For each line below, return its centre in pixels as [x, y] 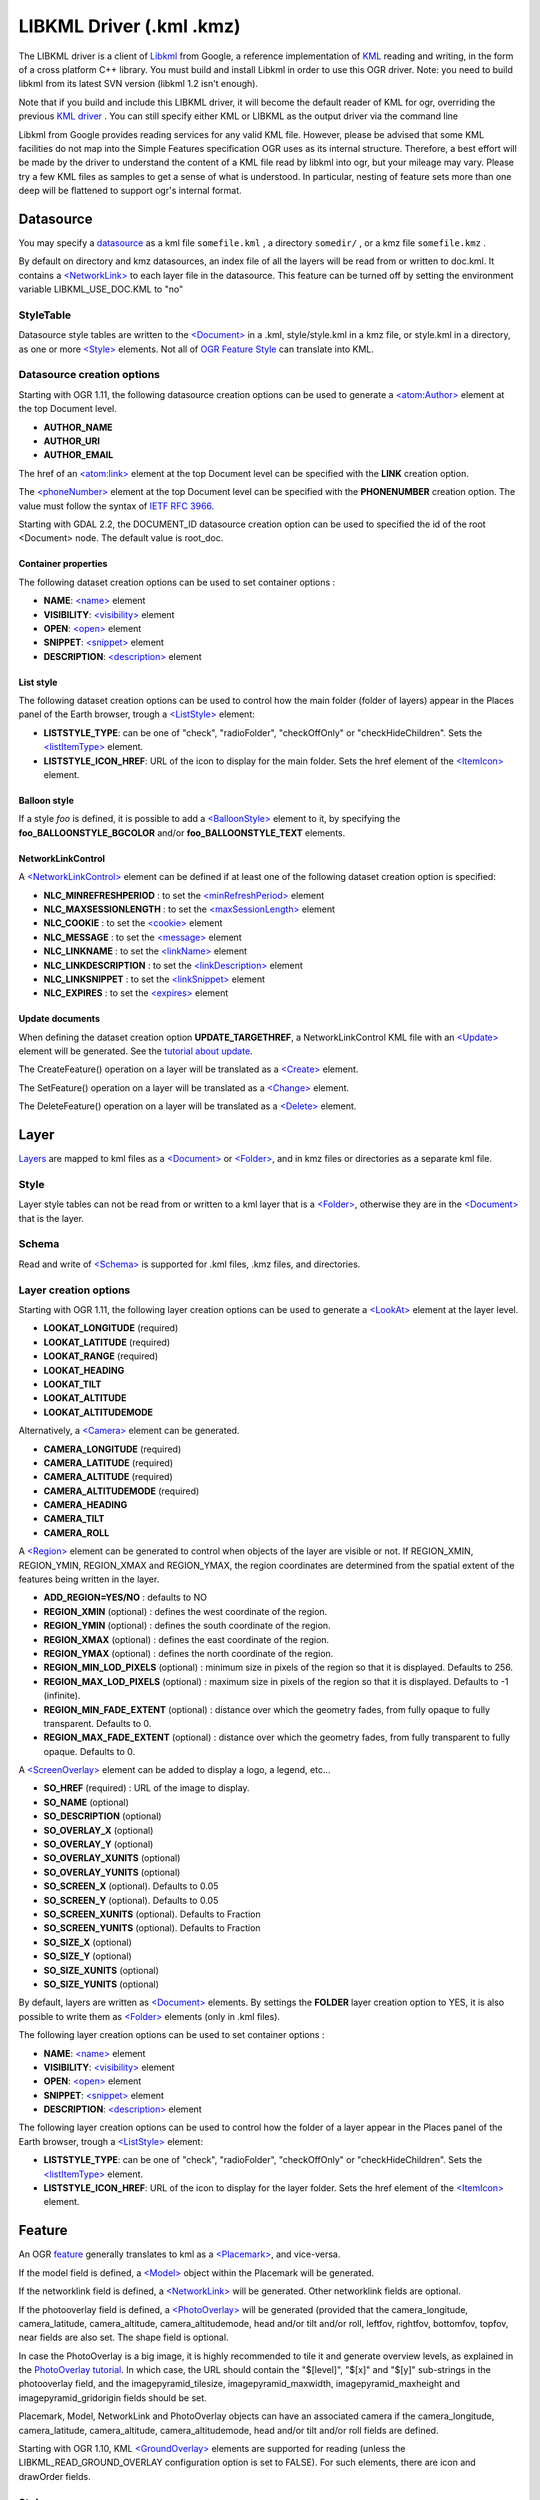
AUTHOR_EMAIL [78, 455]
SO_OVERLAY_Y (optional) [98, 1844]
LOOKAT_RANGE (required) [101, 1356]
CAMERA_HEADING [85, 1505]
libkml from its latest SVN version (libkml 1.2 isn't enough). [138, 84]
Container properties [63, 564]
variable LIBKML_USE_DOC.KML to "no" [101, 289]
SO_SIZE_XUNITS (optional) [101, 1970]
